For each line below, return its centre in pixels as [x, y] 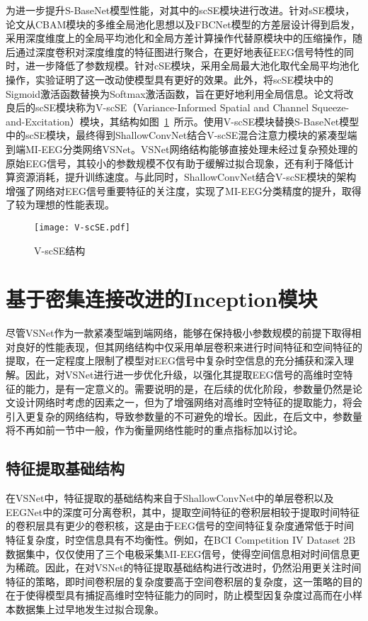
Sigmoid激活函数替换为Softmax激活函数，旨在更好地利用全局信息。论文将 [175, 93]
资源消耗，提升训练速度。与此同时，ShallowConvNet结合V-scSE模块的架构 [186, 177]
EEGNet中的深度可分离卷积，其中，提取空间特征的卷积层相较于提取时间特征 [183, 511]
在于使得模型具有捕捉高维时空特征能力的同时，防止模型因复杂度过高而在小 [179, 595]
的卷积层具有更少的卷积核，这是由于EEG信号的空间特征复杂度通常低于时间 [180, 526]
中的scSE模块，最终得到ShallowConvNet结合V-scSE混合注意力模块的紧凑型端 [182, 135]
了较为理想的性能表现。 [60, 205]
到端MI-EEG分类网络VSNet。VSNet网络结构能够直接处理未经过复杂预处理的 [182, 149]
